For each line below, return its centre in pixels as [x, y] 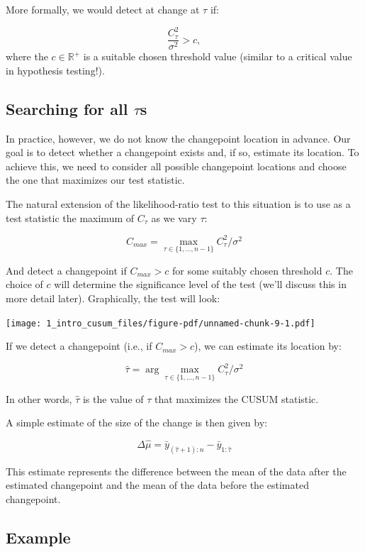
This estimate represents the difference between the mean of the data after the [176, 471]
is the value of [113, 398]
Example [38, 537]
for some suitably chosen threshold [247, 270]
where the [27, 56]
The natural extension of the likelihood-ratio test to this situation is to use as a [178, 203]
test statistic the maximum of [70, 217]
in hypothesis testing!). [55, 70]
